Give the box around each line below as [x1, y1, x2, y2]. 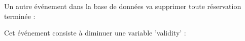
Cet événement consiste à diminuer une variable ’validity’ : [4, 27, 186, 38]
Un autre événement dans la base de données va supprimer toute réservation [4, 1, 241, 11]
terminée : [4, 10, 36, 21]
